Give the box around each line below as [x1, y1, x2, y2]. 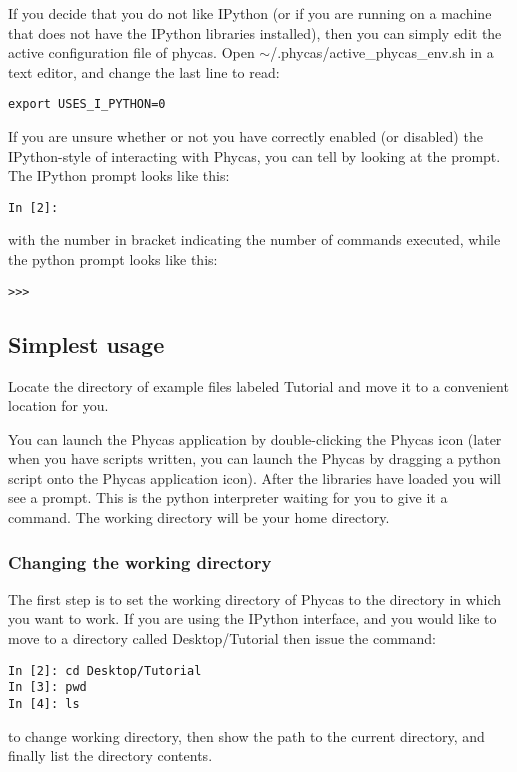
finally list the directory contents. [8, 745, 213, 766]
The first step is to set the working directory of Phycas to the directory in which [8, 588, 502, 609]
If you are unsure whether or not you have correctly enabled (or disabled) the [8, 126, 483, 147]
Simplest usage [8, 328, 165, 359]
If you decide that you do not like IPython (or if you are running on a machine [8, 3, 492, 23]
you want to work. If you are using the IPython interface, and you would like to [8, 608, 497, 629]
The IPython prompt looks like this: [8, 165, 230, 186]
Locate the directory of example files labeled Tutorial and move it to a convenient [8, 375, 509, 396]
